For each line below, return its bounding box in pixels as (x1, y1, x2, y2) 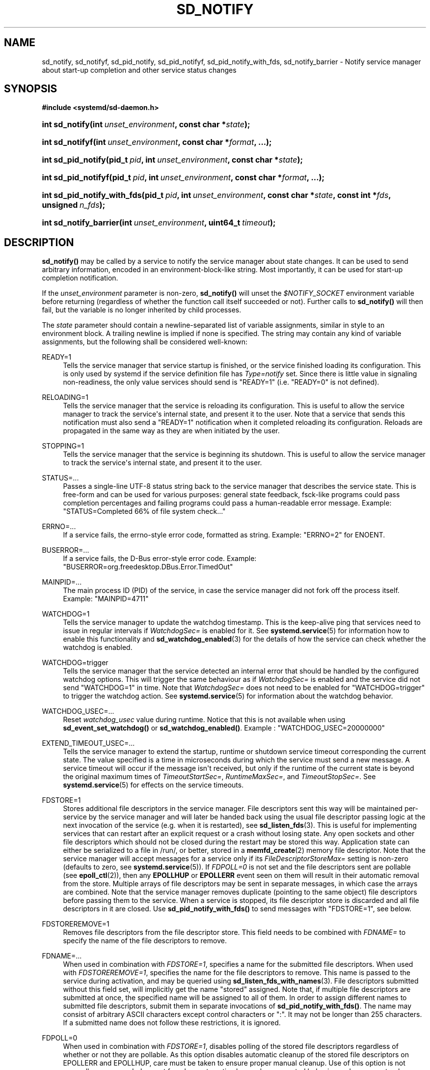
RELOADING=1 (42, 393, 89, 402)
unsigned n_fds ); (42, 200, 106, 210)
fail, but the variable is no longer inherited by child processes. (42, 306, 242, 314)
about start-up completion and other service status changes (42, 65, 237, 74)
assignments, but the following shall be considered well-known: (42, 338, 248, 346)
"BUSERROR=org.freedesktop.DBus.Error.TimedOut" (63, 563, 233, 571)
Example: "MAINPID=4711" (63, 594, 149, 603)
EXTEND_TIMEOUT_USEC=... (42, 739, 135, 748)
